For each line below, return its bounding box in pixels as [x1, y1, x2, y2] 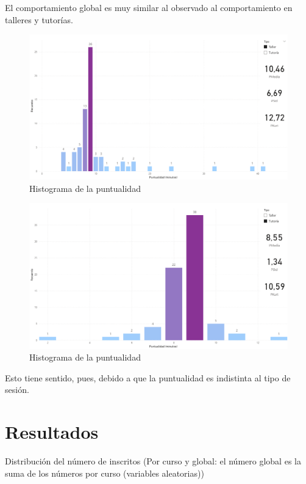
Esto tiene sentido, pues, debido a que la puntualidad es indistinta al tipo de [5, 371, 291, 384]
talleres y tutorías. [5, 13, 73, 26]
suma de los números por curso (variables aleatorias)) [5, 466, 204, 479]
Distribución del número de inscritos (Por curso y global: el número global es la [5, 455, 301, 468]
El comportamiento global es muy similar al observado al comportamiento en [5, 1, 293, 13]
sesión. [5, 383, 29, 396]
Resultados [5, 419, 99, 444]
